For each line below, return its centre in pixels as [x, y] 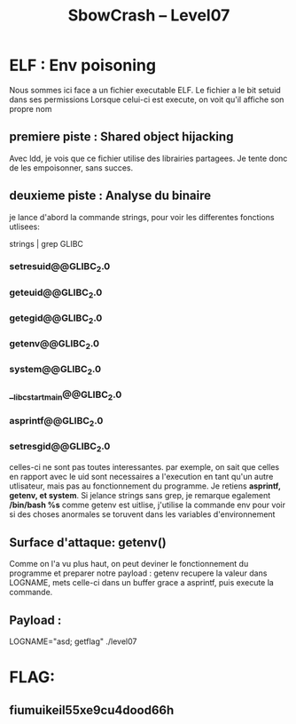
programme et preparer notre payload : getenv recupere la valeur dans [138, 573]
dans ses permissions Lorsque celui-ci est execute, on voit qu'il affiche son [147, 99]
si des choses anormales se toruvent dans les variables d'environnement [142, 514]
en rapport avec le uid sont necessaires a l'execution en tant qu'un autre [141, 477]
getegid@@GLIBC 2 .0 [56, 319]
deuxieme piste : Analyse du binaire [110, 196]
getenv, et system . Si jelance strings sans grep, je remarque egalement [140, 496]
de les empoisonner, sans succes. [71, 167]
